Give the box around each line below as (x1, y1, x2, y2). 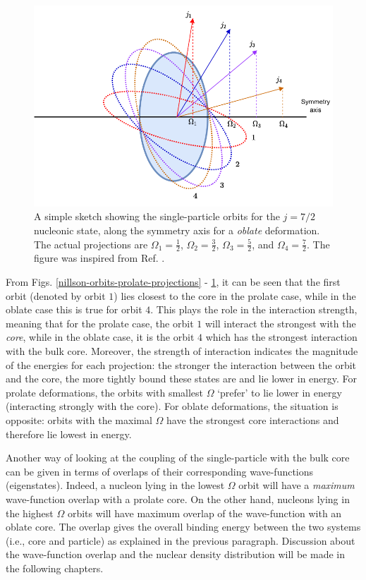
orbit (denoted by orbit (6, 288, 106, 303)
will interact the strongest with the (205, 315, 356, 330)
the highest (6, 505, 54, 520)
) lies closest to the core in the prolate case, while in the (114, 288, 356, 303)
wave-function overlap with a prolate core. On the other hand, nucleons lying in (6, 491, 350, 506)
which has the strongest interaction (205, 330, 358, 344)
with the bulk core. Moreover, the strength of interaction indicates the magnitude (6, 344, 358, 358)
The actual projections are (34, 236, 148, 251)
